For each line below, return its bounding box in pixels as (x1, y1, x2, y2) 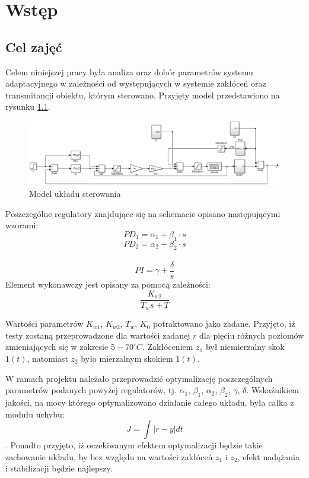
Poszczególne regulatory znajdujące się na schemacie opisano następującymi (5, 207, 281, 219)
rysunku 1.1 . (5, 100, 50, 113)
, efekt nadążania (237, 450, 300, 463)
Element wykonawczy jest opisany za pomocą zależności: (5, 278, 211, 291)
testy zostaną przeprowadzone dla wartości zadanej (5, 329, 190, 341)
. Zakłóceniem (142, 340, 193, 353)
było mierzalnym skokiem (81, 352, 173, 364)
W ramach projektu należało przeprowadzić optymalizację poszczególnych (5, 372, 273, 384)
